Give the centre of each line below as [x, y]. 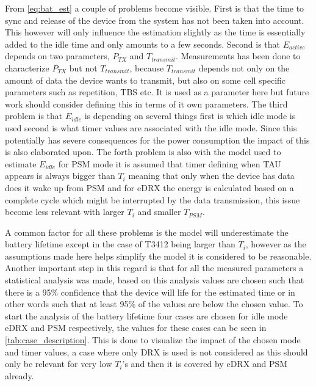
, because [147, 67]
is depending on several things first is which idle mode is [190, 116]
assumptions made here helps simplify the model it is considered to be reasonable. [158, 256]
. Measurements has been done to [238, 56]
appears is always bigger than [60, 176]
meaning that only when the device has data [211, 176]
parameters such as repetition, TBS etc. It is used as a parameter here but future [157, 92]
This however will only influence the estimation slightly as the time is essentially [155, 32]
